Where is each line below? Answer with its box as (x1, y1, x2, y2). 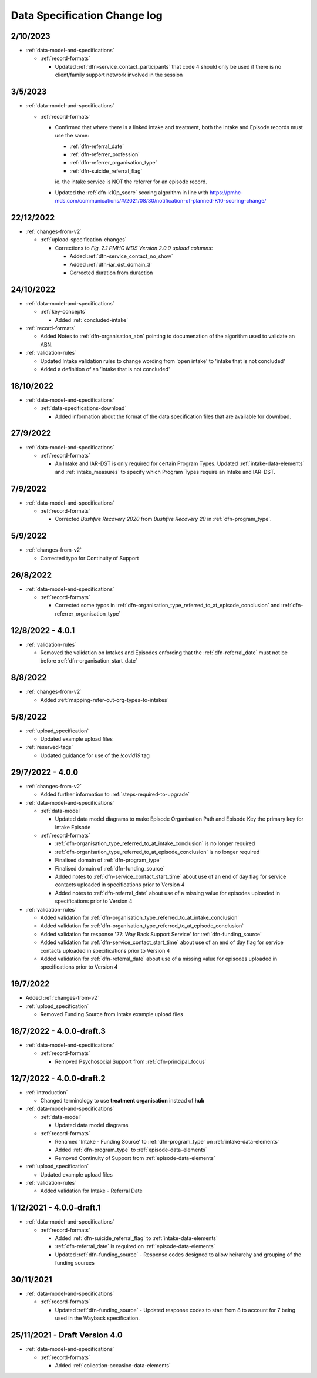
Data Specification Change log (11, 9, 163, 22)
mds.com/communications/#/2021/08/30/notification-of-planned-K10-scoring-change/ (55, 197, 267, 204)
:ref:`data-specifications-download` (40, 405, 127, 412)
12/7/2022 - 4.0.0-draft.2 (11, 1073, 106, 1083)
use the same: (55, 132, 89, 139)
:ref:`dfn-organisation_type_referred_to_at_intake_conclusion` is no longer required (55, 840, 255, 847)
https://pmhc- (209, 189, 244, 196)
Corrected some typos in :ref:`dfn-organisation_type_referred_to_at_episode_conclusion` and (55, 602, 280, 609)
